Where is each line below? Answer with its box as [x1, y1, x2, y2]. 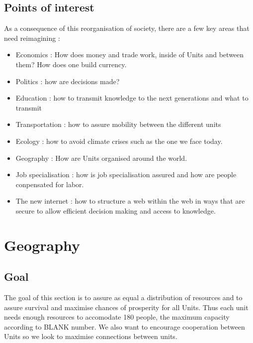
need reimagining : [4, 32, 60, 43]
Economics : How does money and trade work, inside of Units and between [15, 49, 244, 60]
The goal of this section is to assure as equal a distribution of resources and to [4, 292, 243, 303]
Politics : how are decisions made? [15, 76, 120, 86]
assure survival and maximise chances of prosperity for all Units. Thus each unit [4, 302, 249, 312]
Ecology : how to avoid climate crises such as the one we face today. [15, 135, 223, 146]
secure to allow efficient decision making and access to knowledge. [15, 205, 216, 216]
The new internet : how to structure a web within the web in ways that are [15, 196, 245, 206]
